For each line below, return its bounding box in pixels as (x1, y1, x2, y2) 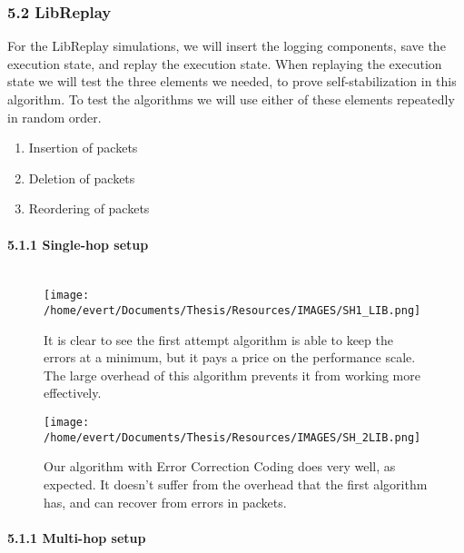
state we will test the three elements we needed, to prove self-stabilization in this (7, 72, 457, 91)
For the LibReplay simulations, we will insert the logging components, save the (7, 36, 446, 55)
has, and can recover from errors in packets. (44, 492, 287, 511)
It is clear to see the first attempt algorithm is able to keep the (44, 330, 393, 349)
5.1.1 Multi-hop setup (7, 528, 146, 547)
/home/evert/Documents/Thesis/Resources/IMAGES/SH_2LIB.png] (44, 430, 421, 444)
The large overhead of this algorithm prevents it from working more (44, 365, 420, 384)
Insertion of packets (28, 138, 138, 157)
